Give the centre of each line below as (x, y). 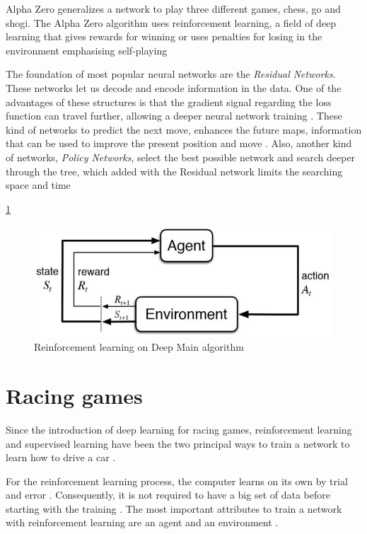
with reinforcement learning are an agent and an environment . (142, 522)
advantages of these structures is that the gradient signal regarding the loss (169, 101)
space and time (38, 185)
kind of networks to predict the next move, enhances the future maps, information (184, 129)
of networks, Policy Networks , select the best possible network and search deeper (181, 157)
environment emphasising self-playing (87, 50)
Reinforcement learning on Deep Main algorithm (139, 347)
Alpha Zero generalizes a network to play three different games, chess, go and (173, 8)
